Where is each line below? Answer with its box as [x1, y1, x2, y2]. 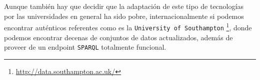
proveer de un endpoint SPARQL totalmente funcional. [4, 42, 166, 52]
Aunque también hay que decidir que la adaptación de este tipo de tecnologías [4, 1, 243, 11]
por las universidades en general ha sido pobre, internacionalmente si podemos [4, 10, 244, 21]
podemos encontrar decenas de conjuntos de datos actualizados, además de [4, 32, 233, 42]
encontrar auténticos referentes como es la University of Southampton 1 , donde [4, 21, 252, 32]
